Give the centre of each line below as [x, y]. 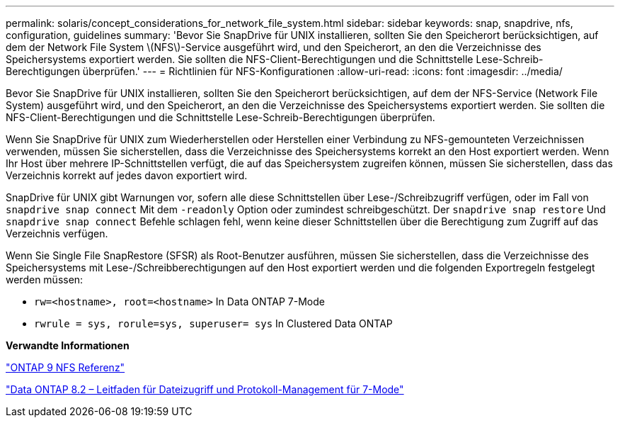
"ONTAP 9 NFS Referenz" [65, 367]
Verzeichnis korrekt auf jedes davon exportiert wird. [127, 175]
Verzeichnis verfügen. [57, 233]
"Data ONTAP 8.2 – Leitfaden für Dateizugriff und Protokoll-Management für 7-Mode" [205, 389]
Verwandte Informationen [68, 345]
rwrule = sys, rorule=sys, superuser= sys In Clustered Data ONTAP [213, 323]
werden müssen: [45, 280]
